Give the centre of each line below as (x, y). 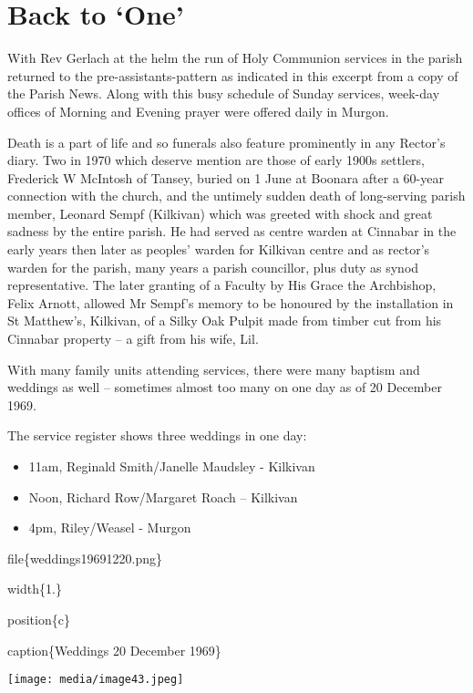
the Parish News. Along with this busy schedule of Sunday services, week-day (224, 93)
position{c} (39, 619)
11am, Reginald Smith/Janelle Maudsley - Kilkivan (172, 466)
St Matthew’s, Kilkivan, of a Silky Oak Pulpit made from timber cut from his (225, 321)
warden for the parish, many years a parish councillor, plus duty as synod (213, 267)
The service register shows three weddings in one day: (157, 435)
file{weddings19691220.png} (85, 558)
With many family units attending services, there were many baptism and (214, 369)
